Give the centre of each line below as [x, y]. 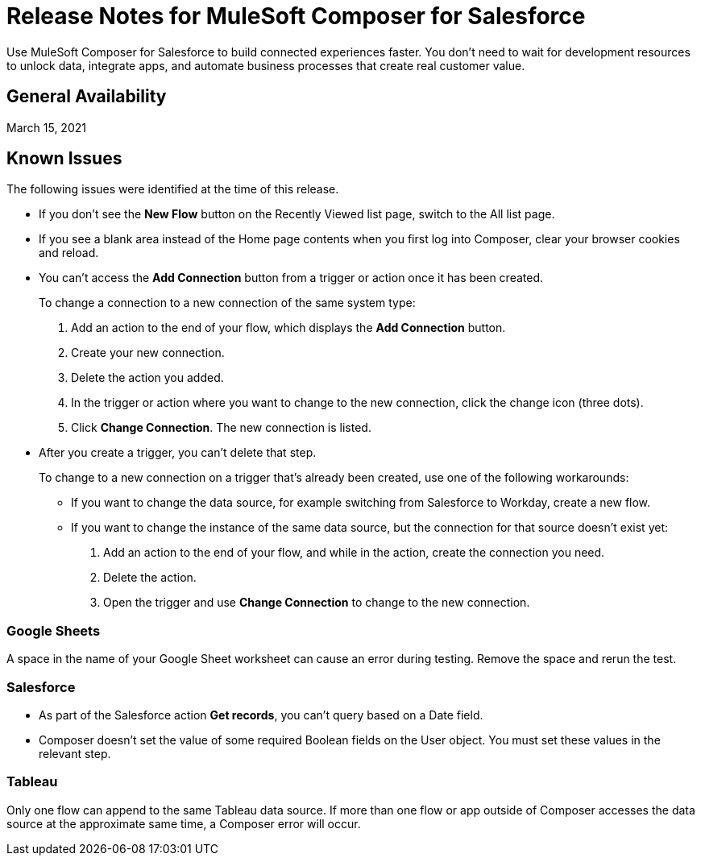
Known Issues [64, 159]
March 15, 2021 [46, 127]
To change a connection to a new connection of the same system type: [227, 303]
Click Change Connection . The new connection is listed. [221, 428]
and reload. [69, 253]
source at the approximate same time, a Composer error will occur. [184, 823]
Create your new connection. [148, 353]
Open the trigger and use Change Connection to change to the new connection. [317, 603]
